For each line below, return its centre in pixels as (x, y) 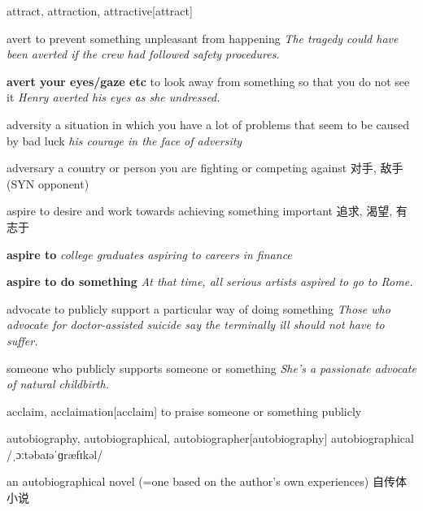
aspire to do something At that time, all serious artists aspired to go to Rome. (210, 281)
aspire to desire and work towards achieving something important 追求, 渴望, (200, 211)
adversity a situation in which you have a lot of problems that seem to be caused (208, 124)
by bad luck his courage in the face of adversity (124, 140)
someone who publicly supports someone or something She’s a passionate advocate (211, 368)
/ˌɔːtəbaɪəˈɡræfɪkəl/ (55, 454)
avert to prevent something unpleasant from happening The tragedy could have (203, 38)
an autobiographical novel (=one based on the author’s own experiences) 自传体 (207, 481)
